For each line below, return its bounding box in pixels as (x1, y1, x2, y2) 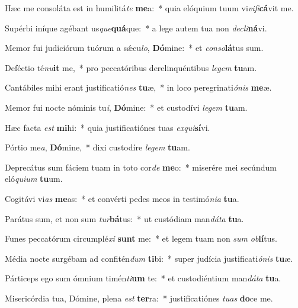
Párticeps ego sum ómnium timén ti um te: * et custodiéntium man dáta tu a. (5, 272, 281, 284)
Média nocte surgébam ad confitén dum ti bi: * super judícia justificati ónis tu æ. (5, 252, 293, 264)
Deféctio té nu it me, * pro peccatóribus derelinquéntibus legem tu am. (5, 61, 257, 73)
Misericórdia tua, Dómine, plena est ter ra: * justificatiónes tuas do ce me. (5, 291, 273, 304)
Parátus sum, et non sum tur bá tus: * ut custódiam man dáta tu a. (5, 212, 244, 224)
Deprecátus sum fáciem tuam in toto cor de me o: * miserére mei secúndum (5, 161, 277, 173)
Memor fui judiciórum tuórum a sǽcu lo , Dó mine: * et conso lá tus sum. (5, 41, 264, 54)
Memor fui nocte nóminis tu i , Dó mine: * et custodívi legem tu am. (5, 101, 248, 113)
